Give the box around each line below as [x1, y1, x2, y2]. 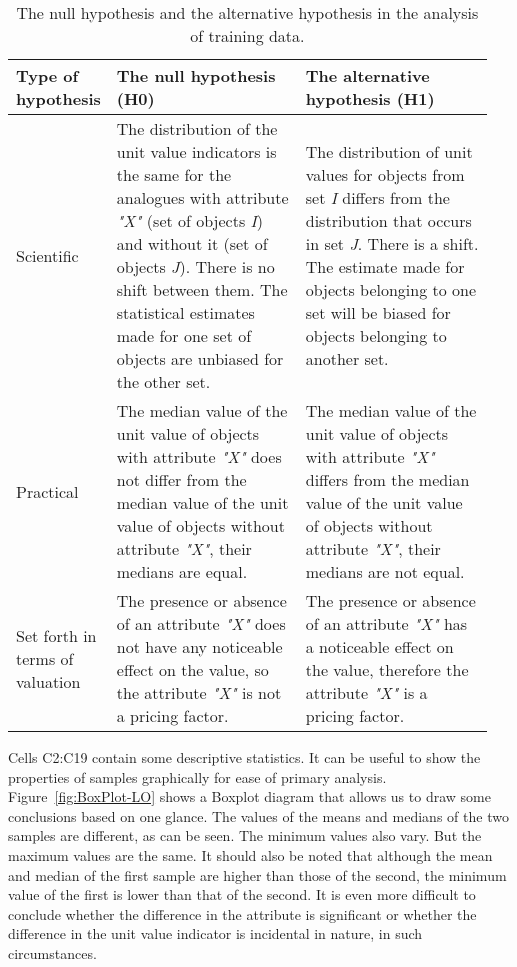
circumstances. [8, 942, 97, 963]
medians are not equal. [305, 560, 465, 583]
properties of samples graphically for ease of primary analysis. [8, 766, 387, 787]
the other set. [116, 370, 211, 393]
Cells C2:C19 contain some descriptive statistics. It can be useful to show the [8, 747, 481, 767]
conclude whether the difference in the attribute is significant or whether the [8, 903, 477, 924]
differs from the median [305, 468, 470, 491]
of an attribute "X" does [116, 612, 286, 635]
